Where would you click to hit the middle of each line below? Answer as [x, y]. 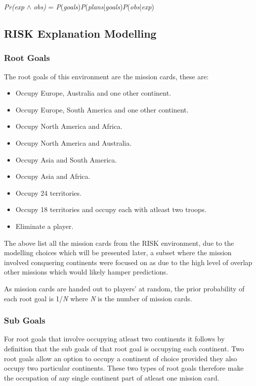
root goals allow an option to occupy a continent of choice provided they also [121, 358]
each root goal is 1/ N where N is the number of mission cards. [98, 298]
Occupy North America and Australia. [74, 142]
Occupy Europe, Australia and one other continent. [93, 93]
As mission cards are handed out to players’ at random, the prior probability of [124, 288]
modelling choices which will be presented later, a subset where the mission [118, 252]
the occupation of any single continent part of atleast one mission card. [112, 377]
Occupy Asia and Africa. [53, 176]
